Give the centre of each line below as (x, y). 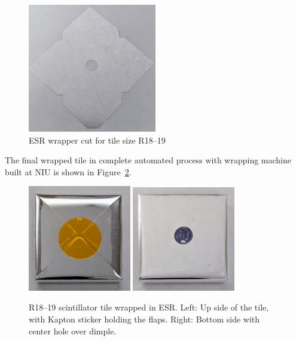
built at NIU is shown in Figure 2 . (68, 171)
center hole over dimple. (73, 331)
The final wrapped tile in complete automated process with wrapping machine (148, 160)
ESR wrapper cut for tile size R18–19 (97, 140)
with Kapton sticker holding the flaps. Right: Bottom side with (144, 319)
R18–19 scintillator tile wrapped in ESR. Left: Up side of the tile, (149, 307)
